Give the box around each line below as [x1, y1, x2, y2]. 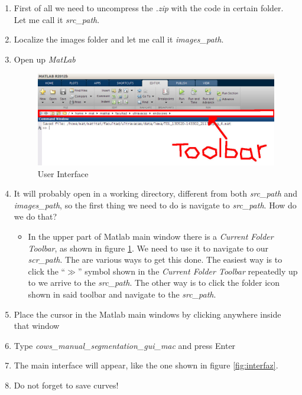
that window [14, 319, 60, 332]
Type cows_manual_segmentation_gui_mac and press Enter [14, 339, 236, 351]
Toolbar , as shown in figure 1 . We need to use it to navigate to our [28, 241, 269, 254]
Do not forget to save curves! [14, 378, 119, 391]
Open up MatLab [14, 53, 76, 65]
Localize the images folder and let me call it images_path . [14, 33, 224, 45]
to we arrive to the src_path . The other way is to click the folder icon [28, 276, 280, 289]
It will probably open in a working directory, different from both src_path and [14, 187, 298, 200]
